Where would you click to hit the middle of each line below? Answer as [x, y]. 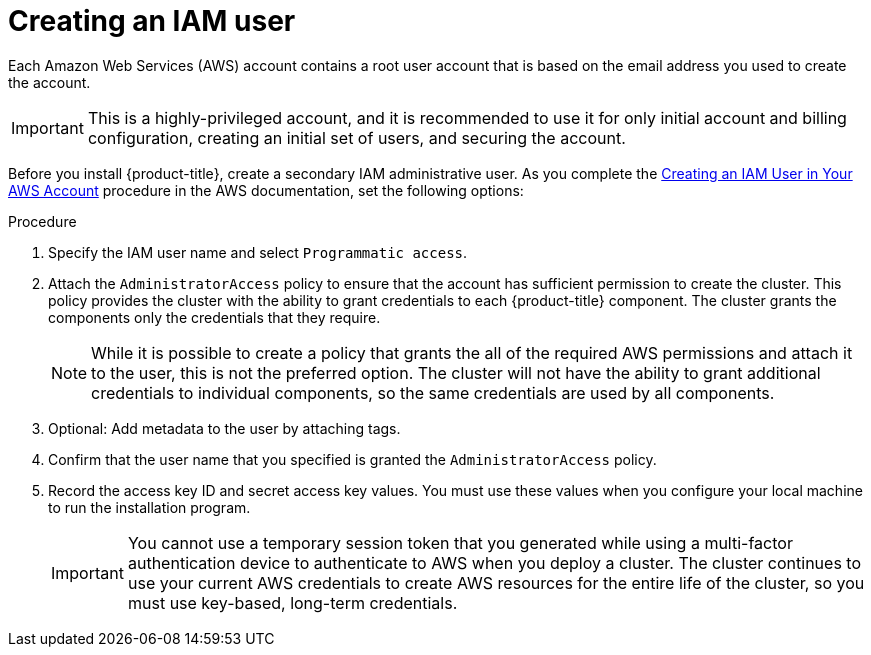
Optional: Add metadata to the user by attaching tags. [224, 428]
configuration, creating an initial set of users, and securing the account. [356, 137]
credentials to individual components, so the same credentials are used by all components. [433, 392]
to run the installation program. [149, 507]
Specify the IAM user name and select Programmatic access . [258, 252]
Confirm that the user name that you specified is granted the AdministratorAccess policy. [352, 459]
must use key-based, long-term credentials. [292, 602]
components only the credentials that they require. [214, 317]
